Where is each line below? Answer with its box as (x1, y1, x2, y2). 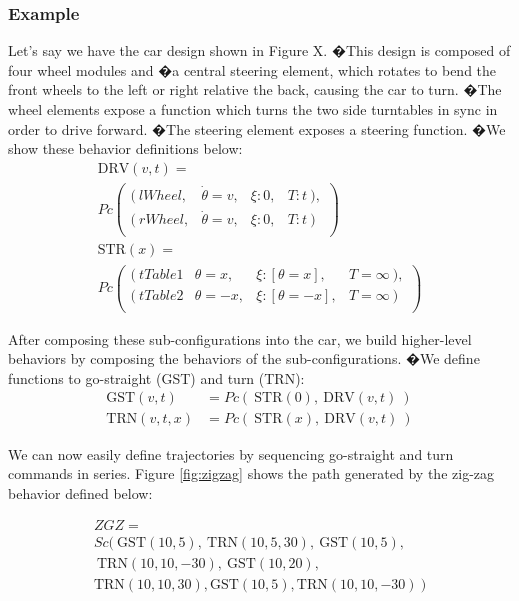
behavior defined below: (8, 482, 153, 503)
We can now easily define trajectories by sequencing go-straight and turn (8, 443, 454, 464)
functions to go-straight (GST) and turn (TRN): (8, 367, 305, 388)
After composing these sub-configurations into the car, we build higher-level (8, 328, 472, 349)
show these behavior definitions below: (8, 138, 243, 159)
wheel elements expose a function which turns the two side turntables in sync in (8, 99, 498, 119)
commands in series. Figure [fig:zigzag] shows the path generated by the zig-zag (8, 463, 495, 484)
